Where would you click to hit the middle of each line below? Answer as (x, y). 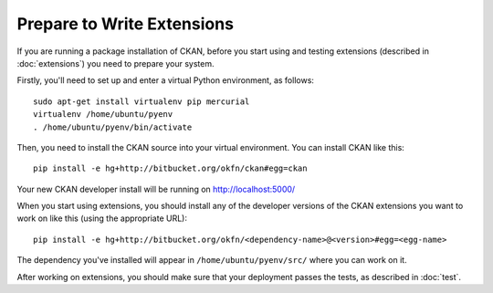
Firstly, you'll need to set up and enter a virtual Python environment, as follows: (166, 80)
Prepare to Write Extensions (126, 24)
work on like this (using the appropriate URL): (102, 218)
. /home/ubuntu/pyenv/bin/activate (113, 127)
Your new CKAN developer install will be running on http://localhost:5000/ (156, 189)
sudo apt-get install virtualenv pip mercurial (142, 101)
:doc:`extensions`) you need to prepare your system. (115, 63)
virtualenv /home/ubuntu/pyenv (103, 115)
